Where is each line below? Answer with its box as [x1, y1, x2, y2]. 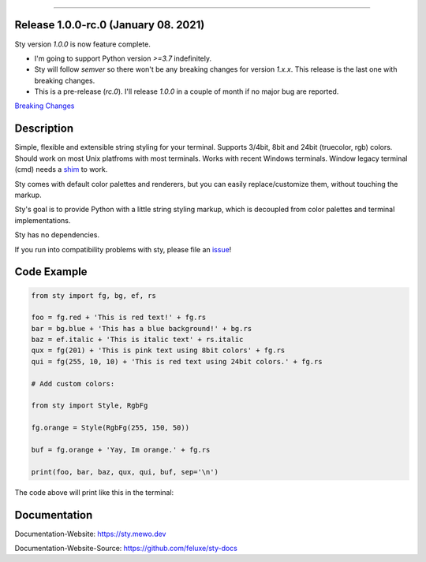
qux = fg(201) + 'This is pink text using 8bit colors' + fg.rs [31, 346, 286, 355]
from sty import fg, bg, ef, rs [31, 291, 157, 300]
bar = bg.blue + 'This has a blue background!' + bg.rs [31, 324, 252, 333]
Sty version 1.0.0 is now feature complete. [14, 39, 151, 49]
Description [14, 122, 74, 136]
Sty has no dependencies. [14, 230, 100, 240]
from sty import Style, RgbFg [31, 401, 148, 410]
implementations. [14, 215, 71, 225]
